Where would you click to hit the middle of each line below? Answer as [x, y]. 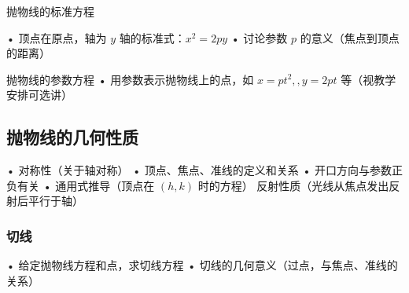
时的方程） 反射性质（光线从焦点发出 [293, 185]
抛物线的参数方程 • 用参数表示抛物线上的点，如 [130, 79]
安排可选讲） [39, 95]
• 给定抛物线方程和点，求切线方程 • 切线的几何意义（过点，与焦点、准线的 [202, 265]
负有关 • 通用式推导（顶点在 [81, 185]
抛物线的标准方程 [50, 11]
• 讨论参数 [259, 37]
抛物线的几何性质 [72, 137]
